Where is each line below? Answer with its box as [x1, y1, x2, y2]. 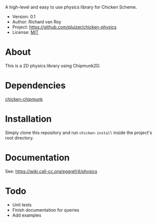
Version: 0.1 [12, 14, 36, 19]
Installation [5, 113, 52, 125]
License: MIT [12, 29, 39, 35]
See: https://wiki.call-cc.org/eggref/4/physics [5, 168, 98, 174]
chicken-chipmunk [5, 96, 43, 102]
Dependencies [5, 80, 66, 91]
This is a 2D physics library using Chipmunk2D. [5, 62, 101, 68]
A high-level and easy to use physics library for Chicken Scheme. [5, 4, 137, 10]
